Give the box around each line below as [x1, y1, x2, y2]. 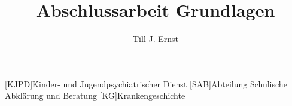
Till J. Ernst [133, 32, 178, 45]
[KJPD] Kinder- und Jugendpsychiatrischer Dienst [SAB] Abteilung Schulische [5, 77, 287, 90]
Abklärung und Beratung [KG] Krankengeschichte [5, 89, 185, 102]
